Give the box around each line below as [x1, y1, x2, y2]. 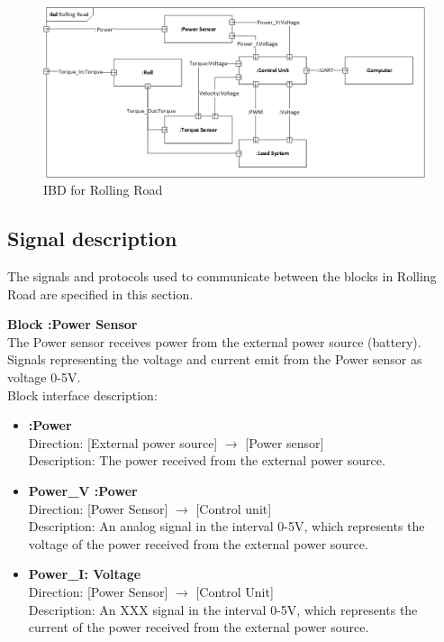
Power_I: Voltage [28, 564, 141, 583]
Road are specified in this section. [7, 284, 194, 303]
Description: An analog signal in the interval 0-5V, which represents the [28, 517, 425, 536]
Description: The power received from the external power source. [28, 451, 385, 470]
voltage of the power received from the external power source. [28, 534, 368, 553]
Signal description [7, 225, 177, 252]
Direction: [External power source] [28, 433, 218, 452]
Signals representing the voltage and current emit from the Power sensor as [7, 350, 422, 369]
